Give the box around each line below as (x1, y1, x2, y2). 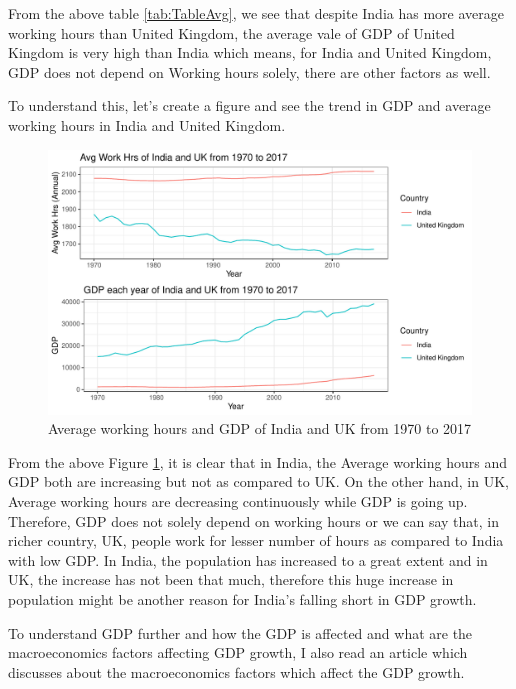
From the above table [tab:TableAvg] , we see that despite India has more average (8, 3, 504, 23)
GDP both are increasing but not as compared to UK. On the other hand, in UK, (8, 471, 509, 492)
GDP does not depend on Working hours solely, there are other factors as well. (8, 61, 491, 82)
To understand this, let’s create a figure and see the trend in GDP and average (8, 95, 491, 116)
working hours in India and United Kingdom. (8, 114, 286, 135)
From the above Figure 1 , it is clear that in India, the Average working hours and (8, 451, 507, 472)
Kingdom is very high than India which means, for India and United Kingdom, (8, 42, 492, 63)
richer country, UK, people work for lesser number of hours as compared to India (8, 530, 504, 551)
